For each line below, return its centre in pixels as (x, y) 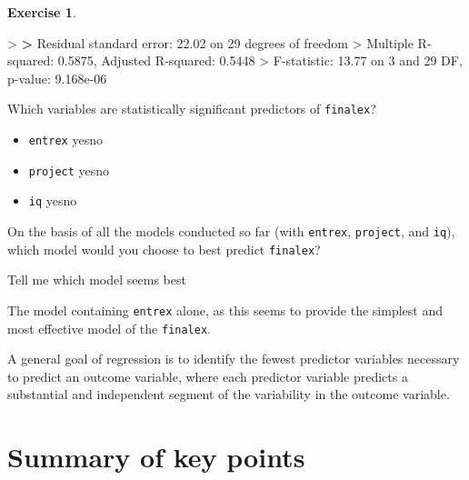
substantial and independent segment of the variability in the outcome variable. (229, 394)
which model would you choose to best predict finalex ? (164, 249)
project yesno (69, 170)
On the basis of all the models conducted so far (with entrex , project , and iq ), (231, 231)
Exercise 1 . (42, 12)
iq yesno (53, 200)
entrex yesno (65, 140)
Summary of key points (156, 457)
